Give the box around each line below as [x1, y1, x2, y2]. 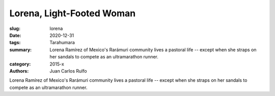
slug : [9, 25, 20, 31]
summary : [9, 46, 32, 53]
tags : [9, 40, 21, 46]
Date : [9, 32, 21, 38]
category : [9, 61, 31, 67]
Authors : [9, 68, 29, 74]
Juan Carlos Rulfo [49, 68, 87, 74]
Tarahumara [49, 40, 75, 46]
